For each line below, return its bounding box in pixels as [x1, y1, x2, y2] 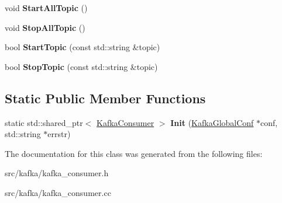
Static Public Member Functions [5, 89, 206, 107]
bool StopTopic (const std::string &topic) [5, 60, 158, 72]
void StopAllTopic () [5, 21, 85, 33]
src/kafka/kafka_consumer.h [5, 167, 109, 179]
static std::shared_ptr [5, 116, 83, 128]
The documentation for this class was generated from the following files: [5, 147, 263, 159]
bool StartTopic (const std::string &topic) [5, 41, 160, 53]
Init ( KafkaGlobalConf [170, 116, 254, 128]
